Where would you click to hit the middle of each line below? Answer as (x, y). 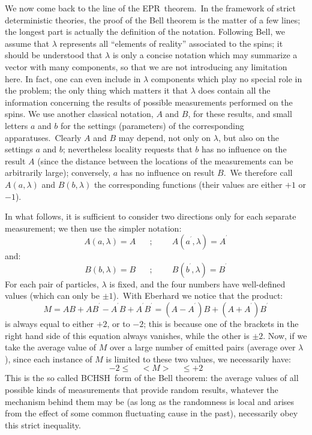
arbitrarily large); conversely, (58, 172)
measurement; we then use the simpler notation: (93, 228)
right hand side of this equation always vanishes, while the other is (127, 335)
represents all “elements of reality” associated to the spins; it (171, 43)
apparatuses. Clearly (43, 137)
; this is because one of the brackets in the (221, 324)
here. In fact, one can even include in (73, 78)
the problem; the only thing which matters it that (97, 90)
